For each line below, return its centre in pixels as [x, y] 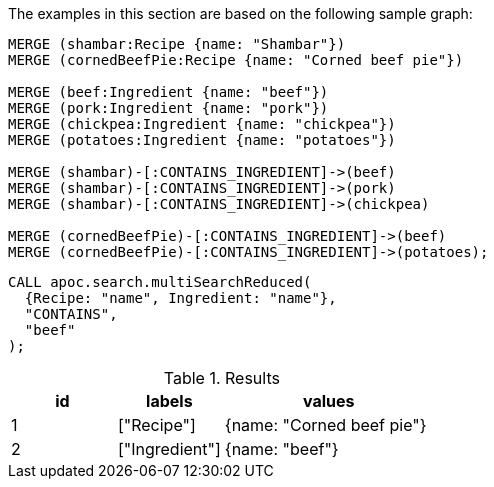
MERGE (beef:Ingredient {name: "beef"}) [168, 92]
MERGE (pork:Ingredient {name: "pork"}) [168, 108]
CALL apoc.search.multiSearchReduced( [160, 282]
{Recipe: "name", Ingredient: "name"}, [180, 298]
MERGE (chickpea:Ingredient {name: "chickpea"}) [202, 124]
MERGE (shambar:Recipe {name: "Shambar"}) [177, 44]
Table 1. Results [221, 378]
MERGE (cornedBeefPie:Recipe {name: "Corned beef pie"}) [236, 60]
